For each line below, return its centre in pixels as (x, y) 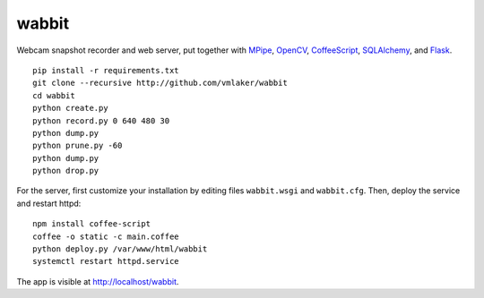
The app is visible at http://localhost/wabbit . (98, 281)
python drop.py (66, 171)
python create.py (70, 108)
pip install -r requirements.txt (106, 70)
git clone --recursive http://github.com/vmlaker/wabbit (160, 83)
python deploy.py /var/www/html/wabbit (120, 249)
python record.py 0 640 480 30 (101, 120)
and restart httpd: (49, 203)
